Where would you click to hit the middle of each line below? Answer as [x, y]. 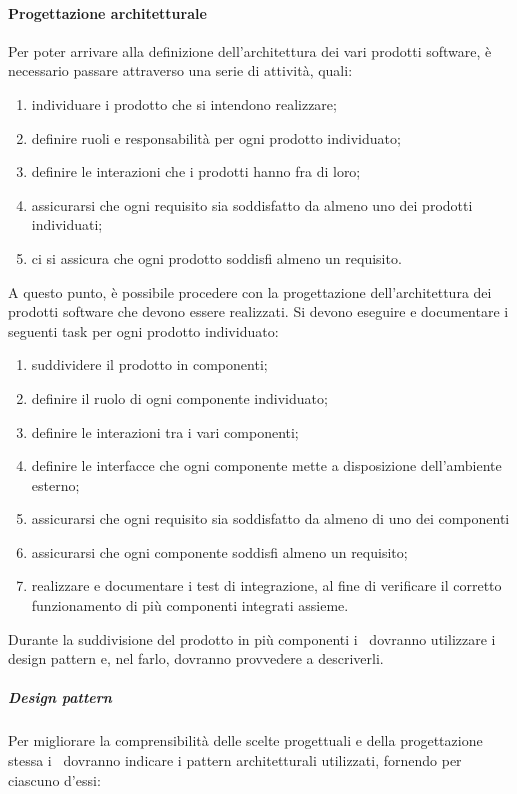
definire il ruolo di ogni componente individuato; [179, 397]
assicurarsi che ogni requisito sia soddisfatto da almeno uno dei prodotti [252, 204]
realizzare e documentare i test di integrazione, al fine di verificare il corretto [266, 585]
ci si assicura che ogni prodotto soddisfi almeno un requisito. [216, 257]
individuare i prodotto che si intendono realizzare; [184, 103]
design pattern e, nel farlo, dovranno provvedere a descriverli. [196, 658]
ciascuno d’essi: [54, 779]
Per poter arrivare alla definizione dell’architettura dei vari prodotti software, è [250, 50]
